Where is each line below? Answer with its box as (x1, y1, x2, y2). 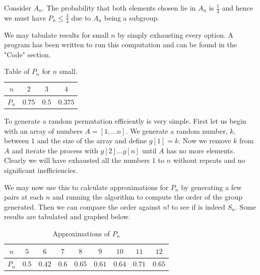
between (4, 135, 29, 146)
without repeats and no (173, 155, 245, 165)
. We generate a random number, (125, 125, 228, 136)
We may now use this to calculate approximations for (4, 181, 169, 192)
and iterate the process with (12, 145, 98, 155)
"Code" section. (4, 49, 51, 59)
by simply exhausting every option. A (117, 29, 233, 40)
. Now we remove (178, 135, 231, 146)
